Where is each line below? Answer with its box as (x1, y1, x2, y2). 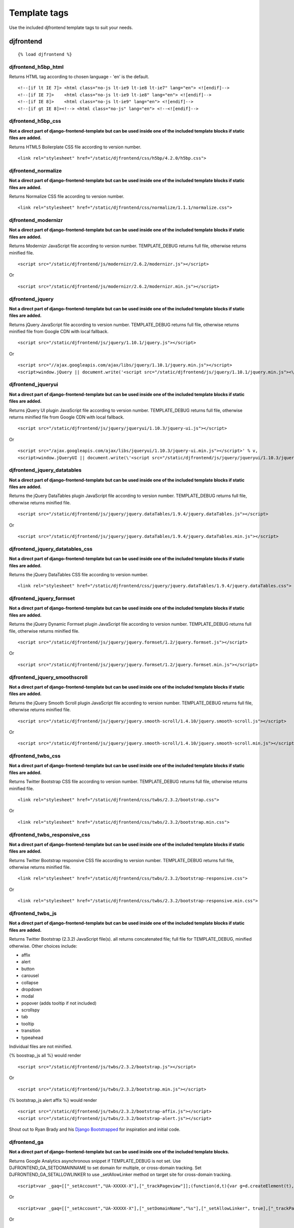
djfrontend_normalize (9, 167, 62, 174)
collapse (21, 979, 39, 985)
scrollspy (21, 1007, 40, 1013)
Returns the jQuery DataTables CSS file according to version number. (9, 571, 148, 577)
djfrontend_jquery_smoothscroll (9, 673, 88, 680)
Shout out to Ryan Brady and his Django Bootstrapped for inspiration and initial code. (9, 1126, 181, 1132)
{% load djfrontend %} (18, 52, 73, 57)
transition (21, 1028, 41, 1033)
